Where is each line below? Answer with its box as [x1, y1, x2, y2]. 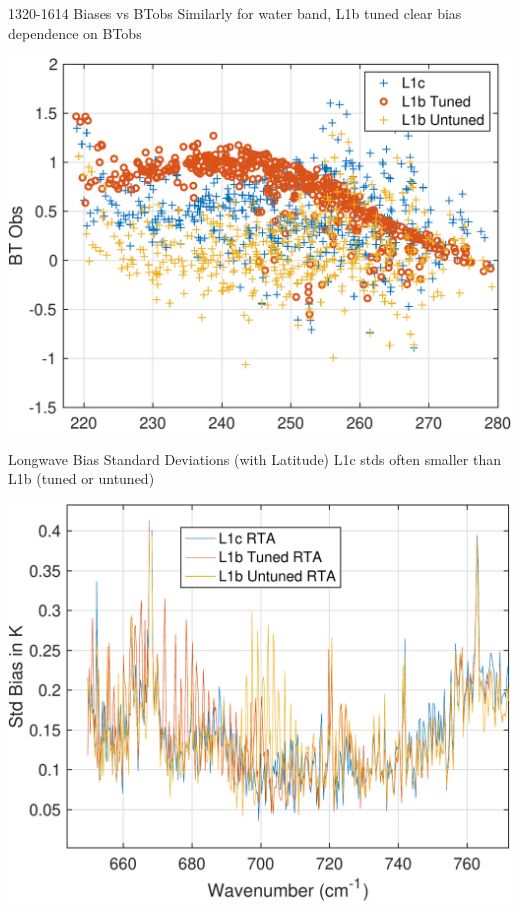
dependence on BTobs [8, 22, 142, 43]
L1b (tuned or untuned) [8, 468, 155, 489]
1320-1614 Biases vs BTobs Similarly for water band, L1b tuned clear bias [8, 3, 462, 23]
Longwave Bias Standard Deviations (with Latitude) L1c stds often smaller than [8, 448, 501, 469]
